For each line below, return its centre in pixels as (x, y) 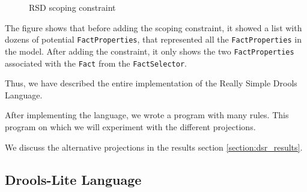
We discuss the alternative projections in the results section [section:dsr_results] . (154, 147)
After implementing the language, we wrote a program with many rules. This (147, 115)
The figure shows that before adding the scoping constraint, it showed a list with (153, 27)
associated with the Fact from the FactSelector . (96, 63)
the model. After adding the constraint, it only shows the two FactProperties (150, 51)
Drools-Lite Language (73, 179)
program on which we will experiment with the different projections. (130, 126)
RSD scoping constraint (72, 7)
